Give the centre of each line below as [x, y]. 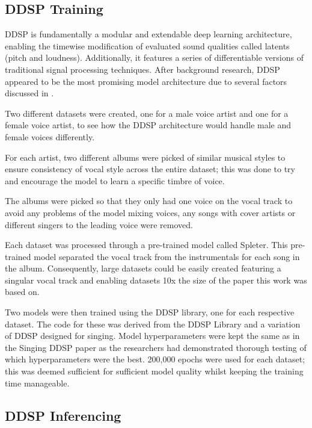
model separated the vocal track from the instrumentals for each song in [167, 256]
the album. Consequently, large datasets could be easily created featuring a [143, 268]
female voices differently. [50, 136]
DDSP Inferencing [63, 415]
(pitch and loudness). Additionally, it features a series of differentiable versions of [154, 57]
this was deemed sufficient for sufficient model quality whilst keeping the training [154, 371]
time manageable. [37, 383]
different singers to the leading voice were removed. [99, 224]
